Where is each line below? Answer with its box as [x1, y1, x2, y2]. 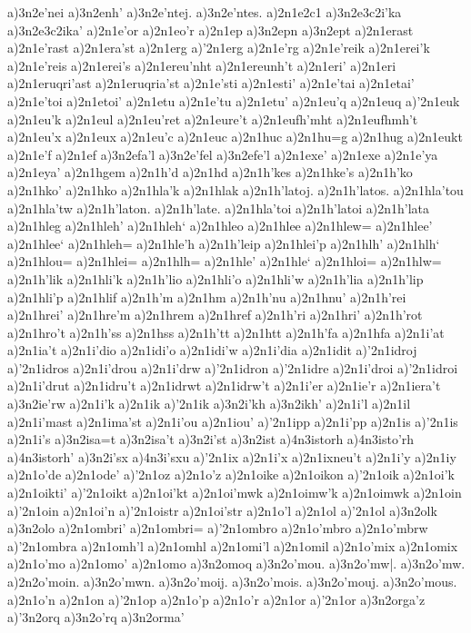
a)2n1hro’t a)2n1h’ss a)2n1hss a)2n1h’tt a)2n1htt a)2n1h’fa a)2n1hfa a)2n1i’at [7, 322, 445, 341]
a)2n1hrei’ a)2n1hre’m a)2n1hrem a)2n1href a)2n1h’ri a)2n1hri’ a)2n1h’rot [7, 305, 423, 324]
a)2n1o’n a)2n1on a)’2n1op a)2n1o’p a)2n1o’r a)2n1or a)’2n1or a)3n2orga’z [7, 589, 426, 608]
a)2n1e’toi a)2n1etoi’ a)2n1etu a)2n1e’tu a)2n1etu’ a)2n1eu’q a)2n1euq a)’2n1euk [7, 91, 460, 110]
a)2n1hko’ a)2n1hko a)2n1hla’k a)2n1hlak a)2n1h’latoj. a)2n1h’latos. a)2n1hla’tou [7, 180, 464, 199]
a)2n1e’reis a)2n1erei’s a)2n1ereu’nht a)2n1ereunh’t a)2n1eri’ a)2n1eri [7, 55, 396, 74]
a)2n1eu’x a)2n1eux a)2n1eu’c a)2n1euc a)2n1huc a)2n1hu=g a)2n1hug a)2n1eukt [7, 127, 463, 146]
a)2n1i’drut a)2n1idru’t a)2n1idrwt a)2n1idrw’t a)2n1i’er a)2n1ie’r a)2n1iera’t [7, 376, 441, 395]
